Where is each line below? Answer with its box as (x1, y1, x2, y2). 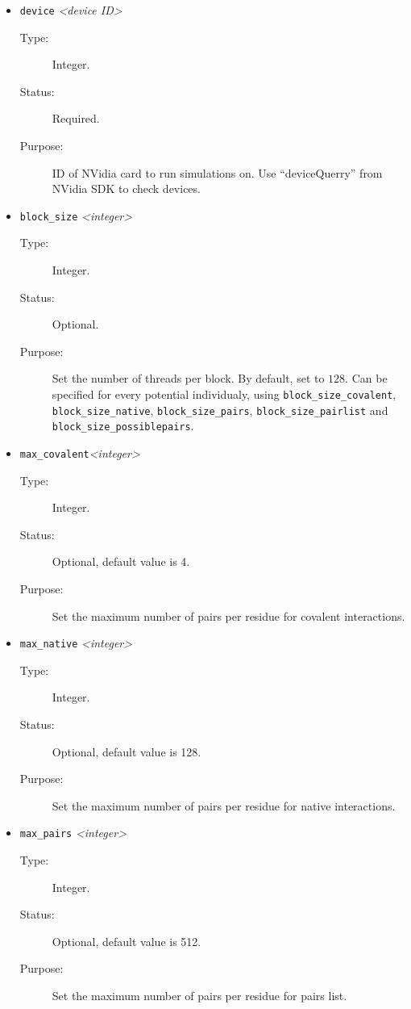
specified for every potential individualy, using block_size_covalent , (52, 386, 396, 403)
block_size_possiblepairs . (52, 417, 194, 434)
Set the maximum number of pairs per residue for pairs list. (52, 987, 347, 1004)
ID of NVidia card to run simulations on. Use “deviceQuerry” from (52, 164, 383, 181)
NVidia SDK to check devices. (52, 180, 201, 197)
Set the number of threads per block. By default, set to (52, 370, 325, 387)
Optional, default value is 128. (52, 743, 201, 760)
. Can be (345, 370, 388, 387)
